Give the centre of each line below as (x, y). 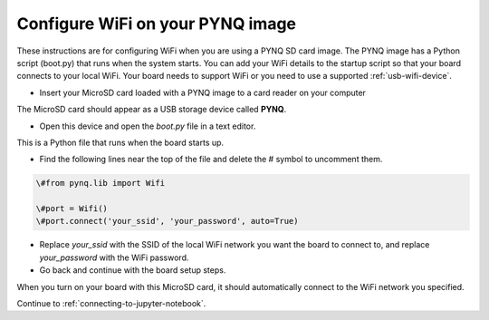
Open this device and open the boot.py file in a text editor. (148, 126)
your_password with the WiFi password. (114, 257)
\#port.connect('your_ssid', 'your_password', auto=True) (167, 221)
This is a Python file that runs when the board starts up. (120, 142)
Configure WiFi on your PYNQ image (157, 24)
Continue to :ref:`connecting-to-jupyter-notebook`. (111, 303)
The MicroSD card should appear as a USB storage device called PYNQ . (152, 110)
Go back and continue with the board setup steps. (133, 270)
